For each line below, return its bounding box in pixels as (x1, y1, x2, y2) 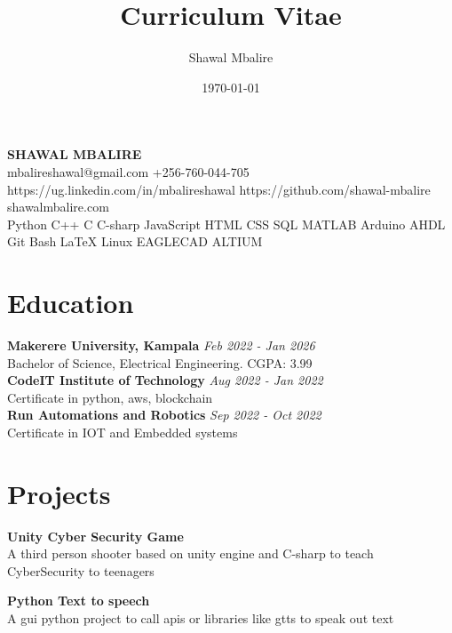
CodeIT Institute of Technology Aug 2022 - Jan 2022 (7, 371, 323, 389)
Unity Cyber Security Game (7, 526, 184, 545)
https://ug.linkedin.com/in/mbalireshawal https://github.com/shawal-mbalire (7, 180, 431, 198)
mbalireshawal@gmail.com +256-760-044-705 (7, 162, 250, 180)
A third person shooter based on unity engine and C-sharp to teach (7, 544, 374, 563)
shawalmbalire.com (7, 197, 109, 216)
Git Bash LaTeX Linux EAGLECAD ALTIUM (7, 232, 263, 251)
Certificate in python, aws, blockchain (7, 388, 213, 406)
